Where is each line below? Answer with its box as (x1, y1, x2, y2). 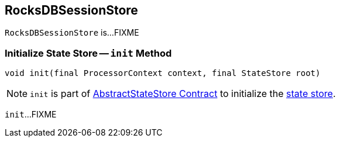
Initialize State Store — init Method (5, 47, 172, 59)
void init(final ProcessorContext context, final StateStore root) (5, 68, 321, 78)
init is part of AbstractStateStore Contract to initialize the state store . (30, 88, 336, 100)
